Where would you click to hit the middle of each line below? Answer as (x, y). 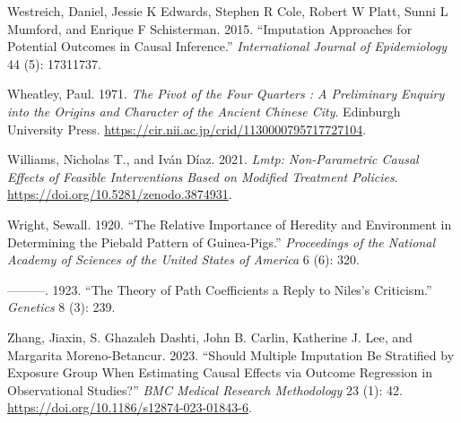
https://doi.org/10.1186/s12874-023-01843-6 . (130, 407)
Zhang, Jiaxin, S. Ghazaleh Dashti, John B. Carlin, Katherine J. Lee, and (210, 337)
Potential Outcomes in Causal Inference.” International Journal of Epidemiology (227, 46)
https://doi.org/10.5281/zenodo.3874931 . (120, 194)
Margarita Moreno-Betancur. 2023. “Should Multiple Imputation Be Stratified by (231, 354)
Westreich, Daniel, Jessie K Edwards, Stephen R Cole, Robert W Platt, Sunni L (228, 11)
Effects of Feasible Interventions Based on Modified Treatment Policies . (203, 176)
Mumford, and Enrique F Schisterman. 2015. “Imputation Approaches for (210, 28)
